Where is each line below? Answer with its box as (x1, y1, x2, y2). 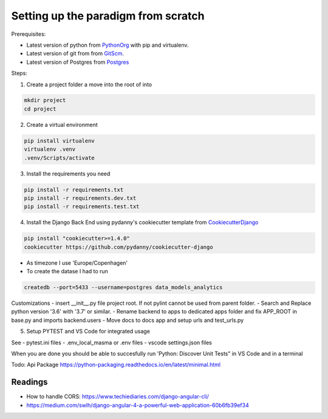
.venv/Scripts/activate (24, 154, 95, 161)
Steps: (11, 70, 27, 77)
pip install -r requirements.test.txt (24, 203, 140, 210)
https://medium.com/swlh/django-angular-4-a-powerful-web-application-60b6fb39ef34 (26, 401, 249, 409)
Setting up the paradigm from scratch (11, 9, 205, 22)
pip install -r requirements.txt (24, 186, 124, 193)
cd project (24, 105, 56, 112)
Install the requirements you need (26, 170, 111, 177)
